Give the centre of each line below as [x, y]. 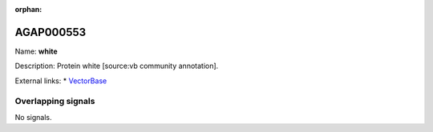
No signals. [33, 117]
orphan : [28, 9]
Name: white [36, 51]
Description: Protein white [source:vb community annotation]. [117, 66]
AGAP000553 [51, 32]
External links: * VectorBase [61, 81]
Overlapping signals [55, 102]
